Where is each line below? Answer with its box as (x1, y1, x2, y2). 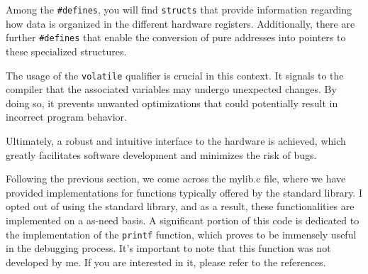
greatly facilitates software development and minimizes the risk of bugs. (6, 147, 317, 162)
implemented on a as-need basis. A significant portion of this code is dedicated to (6, 212, 359, 227)
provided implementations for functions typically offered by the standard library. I (6, 185, 362, 199)
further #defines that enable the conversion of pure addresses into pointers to (6, 30, 346, 45)
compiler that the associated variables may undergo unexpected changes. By (6, 82, 337, 97)
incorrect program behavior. (6, 109, 127, 124)
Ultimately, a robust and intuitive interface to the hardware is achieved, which (6, 133, 346, 148)
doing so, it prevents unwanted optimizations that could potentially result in (6, 95, 338, 110)
